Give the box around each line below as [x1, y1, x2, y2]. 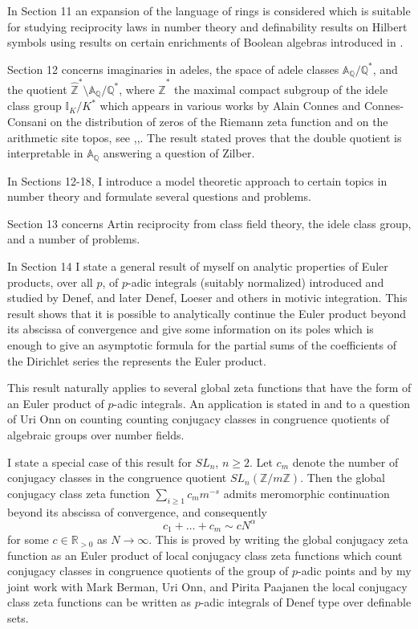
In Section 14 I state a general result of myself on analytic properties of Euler [7, 258, 388, 275]
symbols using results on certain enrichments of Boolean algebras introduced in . [7, 34, 404, 51]
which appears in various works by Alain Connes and [99, 97, 361, 114]
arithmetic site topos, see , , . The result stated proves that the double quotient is [7, 129, 402, 145]
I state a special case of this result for [7, 453, 192, 470]
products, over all [7, 273, 93, 290]
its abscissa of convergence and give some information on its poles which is [7, 321, 374, 337]
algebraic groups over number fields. [7, 426, 185, 443]
